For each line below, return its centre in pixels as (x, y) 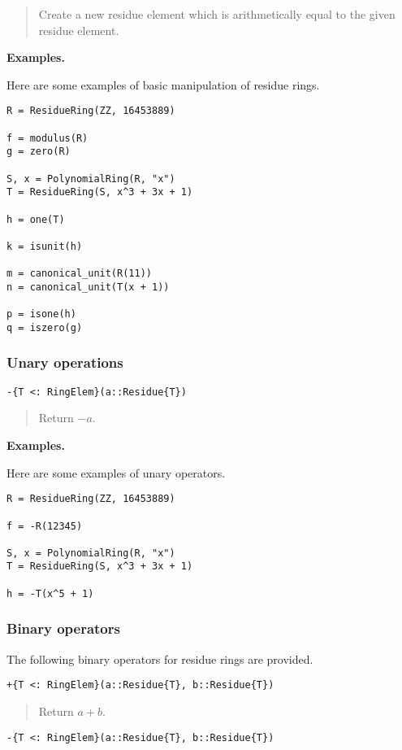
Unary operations (65, 362)
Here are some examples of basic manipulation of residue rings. (163, 84)
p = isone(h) (41, 314)
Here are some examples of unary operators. (116, 472)
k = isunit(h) (45, 246)
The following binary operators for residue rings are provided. (160, 658)
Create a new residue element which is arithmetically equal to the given (217, 14)
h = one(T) (36, 219)
